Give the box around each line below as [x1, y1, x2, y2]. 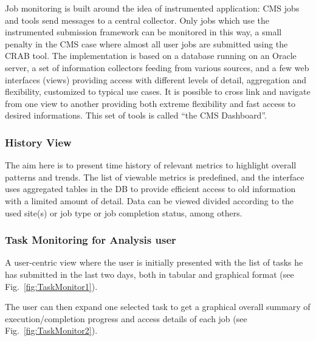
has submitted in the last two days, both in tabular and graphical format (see [5, 267, 294, 280]
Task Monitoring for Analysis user [5, 232, 176, 247]
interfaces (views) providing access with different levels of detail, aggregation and [5, 73, 306, 86]
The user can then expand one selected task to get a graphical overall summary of [5, 300, 311, 313]
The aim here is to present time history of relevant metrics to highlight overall [5, 159, 297, 171]
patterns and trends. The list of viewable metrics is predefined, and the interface [5, 170, 304, 183]
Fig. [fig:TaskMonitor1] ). [5, 280, 98, 292]
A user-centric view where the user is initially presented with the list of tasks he [5, 256, 303, 269]
